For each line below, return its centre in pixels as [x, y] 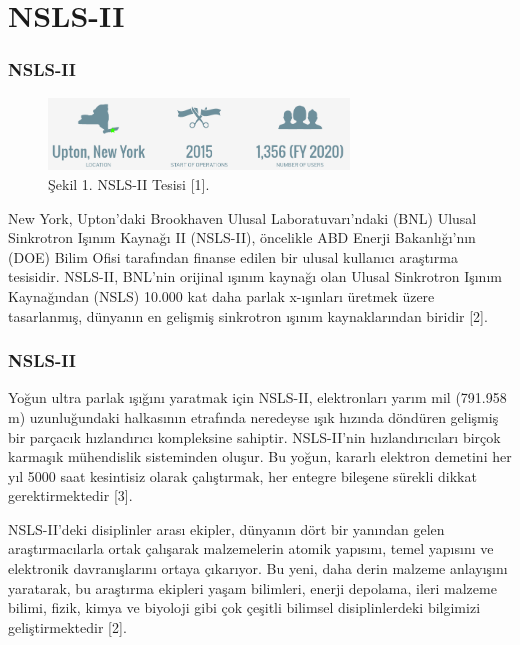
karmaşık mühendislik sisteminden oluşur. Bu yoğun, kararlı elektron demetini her [260, 456]
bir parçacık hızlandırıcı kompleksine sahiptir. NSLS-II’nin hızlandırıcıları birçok [254, 436]
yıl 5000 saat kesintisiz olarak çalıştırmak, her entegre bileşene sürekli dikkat [242, 475]
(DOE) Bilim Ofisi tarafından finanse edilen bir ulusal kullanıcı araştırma [233, 256]
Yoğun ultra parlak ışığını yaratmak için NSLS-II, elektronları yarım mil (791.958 [257, 397]
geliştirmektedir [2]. [67, 626]
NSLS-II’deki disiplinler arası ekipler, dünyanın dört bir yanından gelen [226, 528]
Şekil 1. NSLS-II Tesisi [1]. [129, 183]
